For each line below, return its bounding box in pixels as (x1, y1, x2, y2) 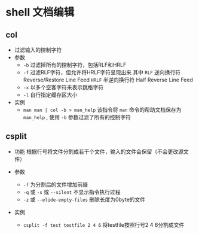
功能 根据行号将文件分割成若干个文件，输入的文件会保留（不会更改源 (14, 148, 183, 155)
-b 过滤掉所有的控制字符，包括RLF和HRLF (23, 61, 127, 68)
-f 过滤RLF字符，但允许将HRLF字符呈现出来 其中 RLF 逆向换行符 (23, 69, 180, 75)
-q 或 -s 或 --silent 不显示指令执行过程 (23, 188, 121, 195)
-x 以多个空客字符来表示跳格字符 (23, 84, 104, 90)
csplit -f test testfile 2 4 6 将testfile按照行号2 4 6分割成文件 (23, 221, 185, 228)
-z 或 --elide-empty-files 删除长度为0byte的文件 (23, 196, 146, 203)
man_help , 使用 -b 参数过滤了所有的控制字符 (23, 114, 131, 120)
